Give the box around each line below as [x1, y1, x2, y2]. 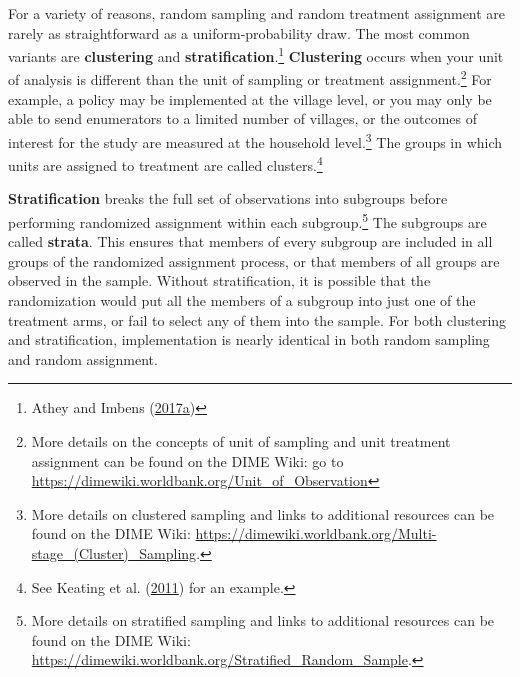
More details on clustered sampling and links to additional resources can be [31, 503, 495, 524]
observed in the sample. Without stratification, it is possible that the [8, 270, 431, 291]
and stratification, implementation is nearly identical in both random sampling [8, 329, 490, 350]
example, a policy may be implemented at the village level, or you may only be [8, 88, 492, 109]
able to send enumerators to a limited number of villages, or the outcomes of [8, 108, 478, 129]
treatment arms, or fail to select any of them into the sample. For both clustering [8, 309, 507, 330]
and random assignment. [8, 348, 158, 369]
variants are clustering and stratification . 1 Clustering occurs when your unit [8, 43, 504, 66]
